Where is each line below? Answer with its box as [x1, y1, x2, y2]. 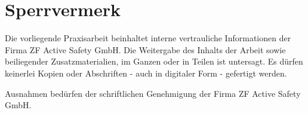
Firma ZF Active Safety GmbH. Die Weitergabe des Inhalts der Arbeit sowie [5, 43, 286, 56]
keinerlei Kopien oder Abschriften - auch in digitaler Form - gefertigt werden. [5, 66, 287, 79]
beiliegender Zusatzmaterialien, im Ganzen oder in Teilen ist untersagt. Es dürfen [5, 55, 303, 68]
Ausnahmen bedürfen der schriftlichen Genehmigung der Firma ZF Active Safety [5, 87, 301, 99]
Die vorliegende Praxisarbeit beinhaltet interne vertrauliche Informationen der [5, 32, 291, 44]
